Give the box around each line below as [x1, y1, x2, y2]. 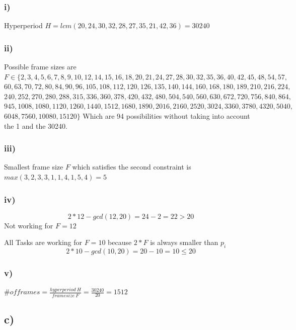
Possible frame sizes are [4, 61, 77, 72]
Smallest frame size [4, 161, 63, 172]
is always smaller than [150, 237, 218, 247]
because [108, 237, 132, 247]
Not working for [4, 220, 53, 230]
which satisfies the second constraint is [72, 161, 191, 172]
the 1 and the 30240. [4, 120, 67, 131]
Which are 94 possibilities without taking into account [83, 111, 250, 121]
